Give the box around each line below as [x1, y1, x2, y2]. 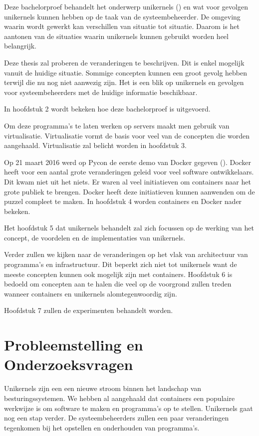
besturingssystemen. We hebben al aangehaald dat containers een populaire [4, 392, 235, 403]
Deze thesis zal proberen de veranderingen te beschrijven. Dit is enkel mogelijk [4, 57, 245, 67]
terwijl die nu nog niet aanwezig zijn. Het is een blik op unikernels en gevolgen [4, 77, 244, 87]
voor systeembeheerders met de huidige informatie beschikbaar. [4, 86, 198, 97]
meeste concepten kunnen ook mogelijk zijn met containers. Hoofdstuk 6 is [4, 268, 233, 279]
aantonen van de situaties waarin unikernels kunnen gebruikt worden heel [4, 30, 229, 41]
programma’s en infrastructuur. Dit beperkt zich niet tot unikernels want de [4, 259, 237, 269]
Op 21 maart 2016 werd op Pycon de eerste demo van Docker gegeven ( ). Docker [4, 156, 252, 167]
